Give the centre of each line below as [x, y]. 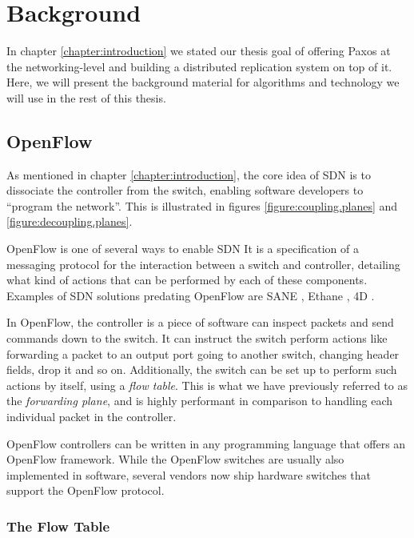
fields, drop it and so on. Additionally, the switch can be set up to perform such [202, 369]
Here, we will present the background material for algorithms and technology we [203, 82]
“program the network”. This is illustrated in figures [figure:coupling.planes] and [202, 205]
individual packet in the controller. [92, 417]
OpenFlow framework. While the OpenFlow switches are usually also [175, 459]
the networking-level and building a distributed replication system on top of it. [199, 66]
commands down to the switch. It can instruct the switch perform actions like [197, 338]
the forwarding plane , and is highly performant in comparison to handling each [200, 401]
